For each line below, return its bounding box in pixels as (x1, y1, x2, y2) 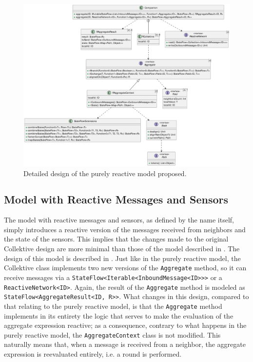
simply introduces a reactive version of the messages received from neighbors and (4, 224, 246, 234)
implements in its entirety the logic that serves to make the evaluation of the (4, 310, 234, 321)
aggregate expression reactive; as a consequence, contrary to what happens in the (4, 320, 247, 330)
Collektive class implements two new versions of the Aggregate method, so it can (4, 262, 247, 273)
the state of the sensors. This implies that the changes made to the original (4, 234, 229, 244)
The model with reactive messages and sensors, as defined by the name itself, (4, 215, 234, 225)
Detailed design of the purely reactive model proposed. (23, 168, 187, 178)
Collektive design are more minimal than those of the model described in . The (4, 243, 240, 254)
